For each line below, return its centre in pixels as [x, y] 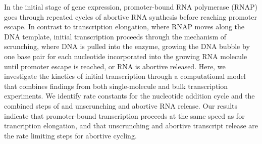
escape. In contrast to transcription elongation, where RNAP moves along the [124, 27]
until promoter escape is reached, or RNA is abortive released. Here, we [115, 66]
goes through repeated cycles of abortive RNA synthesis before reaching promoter [130, 16]
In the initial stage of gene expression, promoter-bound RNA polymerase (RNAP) [131, 7]
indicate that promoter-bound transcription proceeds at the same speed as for [124, 115]
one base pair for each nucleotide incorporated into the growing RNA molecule [126, 56]
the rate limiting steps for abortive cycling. [70, 135]
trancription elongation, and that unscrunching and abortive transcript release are [131, 126]
